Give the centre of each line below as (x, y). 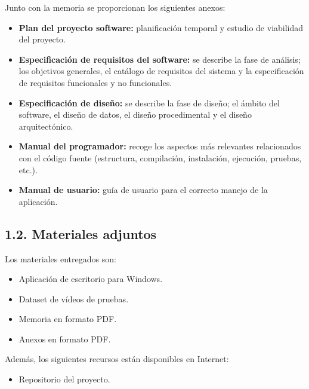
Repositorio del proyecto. (64, 379)
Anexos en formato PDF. (65, 339)
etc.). (28, 169)
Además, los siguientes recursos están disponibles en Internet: (117, 359)
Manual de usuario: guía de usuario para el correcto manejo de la (143, 190)
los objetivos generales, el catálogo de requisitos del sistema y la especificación (161, 71)
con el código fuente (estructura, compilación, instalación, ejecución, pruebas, (160, 157)
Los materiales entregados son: (61, 258)
